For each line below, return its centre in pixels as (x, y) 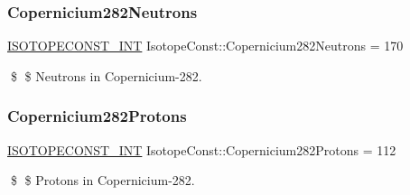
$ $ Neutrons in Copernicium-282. (106, 75)
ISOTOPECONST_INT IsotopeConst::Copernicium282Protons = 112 (202, 149)
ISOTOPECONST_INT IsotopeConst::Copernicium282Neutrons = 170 (205, 46)
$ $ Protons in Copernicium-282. (102, 180)
